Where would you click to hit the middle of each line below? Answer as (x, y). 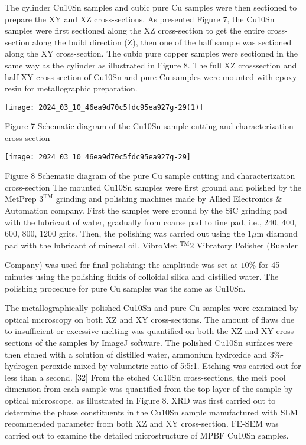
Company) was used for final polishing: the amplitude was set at (121, 265)
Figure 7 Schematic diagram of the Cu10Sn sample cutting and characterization (149, 126)
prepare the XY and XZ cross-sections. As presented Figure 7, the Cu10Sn (140, 19)
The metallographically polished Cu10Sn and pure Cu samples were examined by (152, 308)
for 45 (269, 265)
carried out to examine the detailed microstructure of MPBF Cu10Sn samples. (147, 435)
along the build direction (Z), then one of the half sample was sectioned (162, 42)
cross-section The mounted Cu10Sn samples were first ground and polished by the (153, 187)
